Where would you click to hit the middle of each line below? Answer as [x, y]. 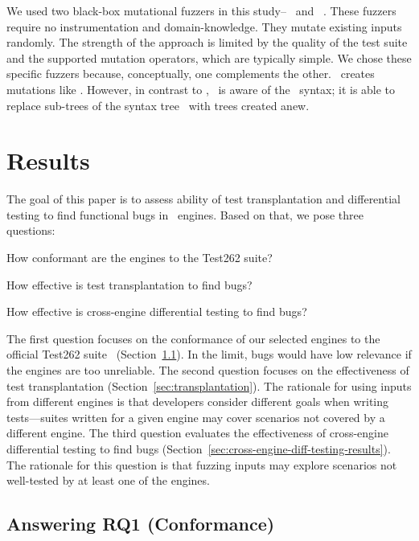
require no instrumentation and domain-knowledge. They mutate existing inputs [204, 26]
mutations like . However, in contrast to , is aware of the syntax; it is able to [201, 89]
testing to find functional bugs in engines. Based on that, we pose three [185, 214]
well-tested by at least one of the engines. [108, 480]
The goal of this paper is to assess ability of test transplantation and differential [203, 199]
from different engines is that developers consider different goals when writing [198, 402]
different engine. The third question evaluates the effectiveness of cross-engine [197, 433]
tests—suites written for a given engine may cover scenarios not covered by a [196, 417]
